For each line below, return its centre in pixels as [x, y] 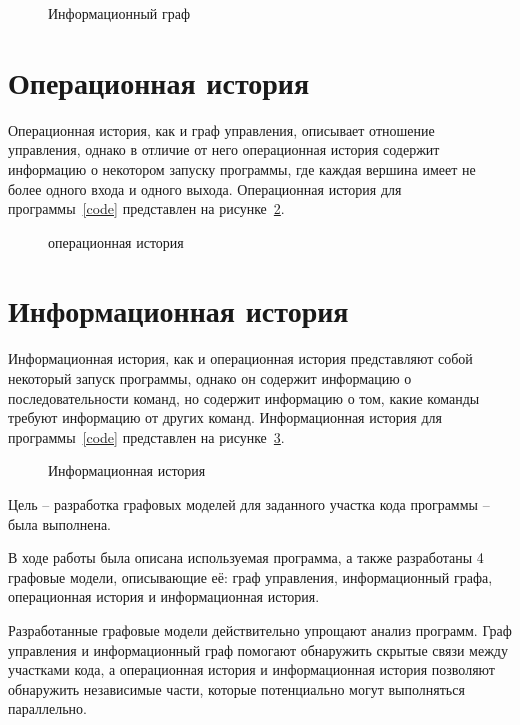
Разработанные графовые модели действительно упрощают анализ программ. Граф [260, 629]
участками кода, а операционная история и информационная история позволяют [251, 669]
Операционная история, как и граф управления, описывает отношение [221, 129]
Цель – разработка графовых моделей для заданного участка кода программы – [249, 503]
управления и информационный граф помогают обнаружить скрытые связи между [258, 649]
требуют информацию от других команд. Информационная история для [225, 417]
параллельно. [47, 708]
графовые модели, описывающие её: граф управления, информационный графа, [250, 576]
